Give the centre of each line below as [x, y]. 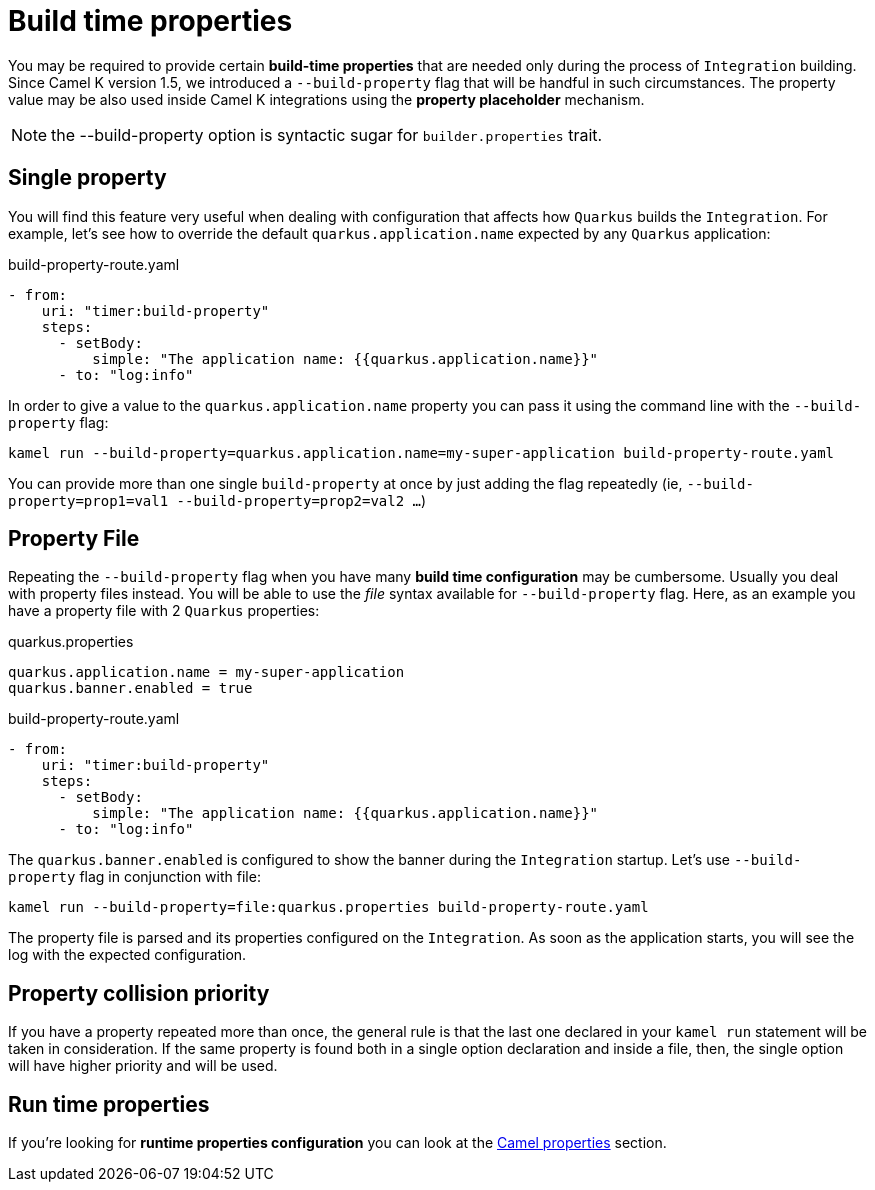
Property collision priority [139, 993]
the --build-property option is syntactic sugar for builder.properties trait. [327, 134]
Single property [87, 178]
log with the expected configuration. [127, 955]
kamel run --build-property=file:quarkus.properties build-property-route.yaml [328, 907]
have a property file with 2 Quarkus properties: [164, 611]
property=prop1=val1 [88, 500]
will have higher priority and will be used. [143, 1066]
